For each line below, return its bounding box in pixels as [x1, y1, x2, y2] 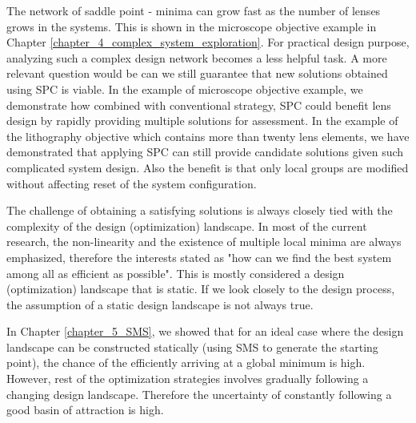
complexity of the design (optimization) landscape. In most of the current [6, 217, 367, 234]
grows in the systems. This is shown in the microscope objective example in [6, 18, 377, 34]
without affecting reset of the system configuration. [6, 175, 257, 191]
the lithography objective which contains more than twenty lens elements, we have [6, 127, 410, 144]
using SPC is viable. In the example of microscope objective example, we [6, 80, 363, 97]
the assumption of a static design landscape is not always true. [6, 296, 314, 312]
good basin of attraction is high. [6, 401, 164, 418]
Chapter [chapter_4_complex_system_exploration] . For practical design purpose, [6, 34, 410, 50]
